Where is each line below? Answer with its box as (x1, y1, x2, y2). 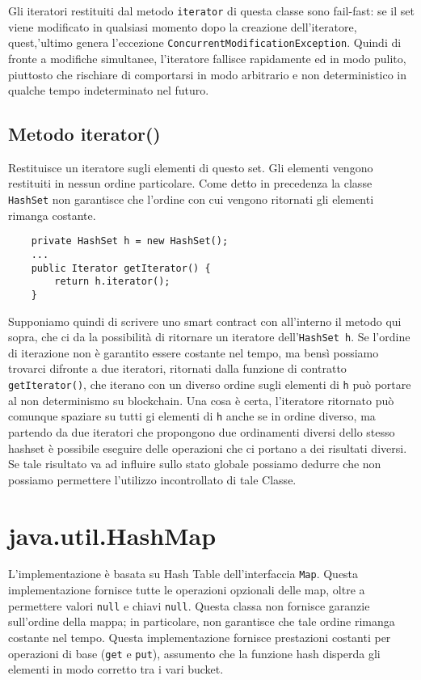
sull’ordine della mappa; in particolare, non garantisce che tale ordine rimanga (8, 613, 395, 630)
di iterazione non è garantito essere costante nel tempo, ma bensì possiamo (8, 344, 379, 361)
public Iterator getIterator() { (31, 262, 211, 274)
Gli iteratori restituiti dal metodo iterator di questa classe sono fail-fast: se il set (8, 2, 415, 19)
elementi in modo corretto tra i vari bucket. (8, 661, 224, 678)
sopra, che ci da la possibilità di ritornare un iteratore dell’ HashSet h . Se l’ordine (8, 328, 410, 345)
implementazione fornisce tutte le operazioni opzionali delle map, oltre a (8, 581, 365, 598)
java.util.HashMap (8, 518, 217, 551)
